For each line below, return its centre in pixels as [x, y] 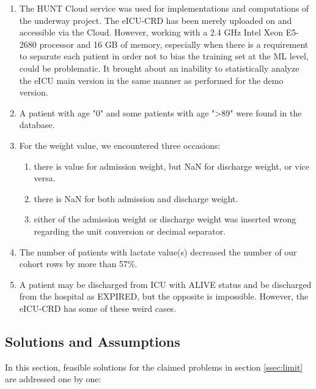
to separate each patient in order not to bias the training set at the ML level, [164, 56]
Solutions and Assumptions [93, 341]
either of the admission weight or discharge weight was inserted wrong [165, 219]
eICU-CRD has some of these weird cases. [98, 308]
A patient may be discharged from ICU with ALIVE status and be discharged [165, 284]
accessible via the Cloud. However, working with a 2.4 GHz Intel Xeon [151, 32]
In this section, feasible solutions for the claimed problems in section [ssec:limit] [154, 367]
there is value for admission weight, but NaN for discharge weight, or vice [172, 166]
